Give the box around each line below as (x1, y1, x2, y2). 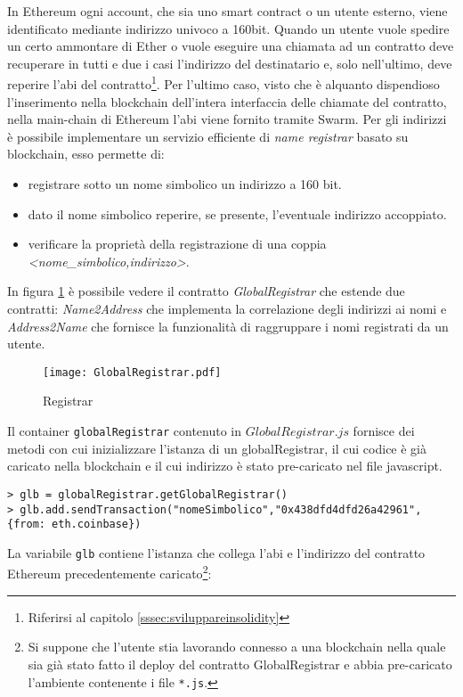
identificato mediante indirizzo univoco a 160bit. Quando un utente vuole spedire (7, 19, 450, 37)
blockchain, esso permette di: (7, 144, 165, 163)
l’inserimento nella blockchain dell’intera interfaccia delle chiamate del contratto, (7, 92, 447, 111)
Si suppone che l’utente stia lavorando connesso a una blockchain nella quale (28, 637, 446, 656)
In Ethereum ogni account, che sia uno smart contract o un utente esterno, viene (7, 2, 448, 20)
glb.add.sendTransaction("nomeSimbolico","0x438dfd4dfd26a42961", (20, 503, 422, 516)
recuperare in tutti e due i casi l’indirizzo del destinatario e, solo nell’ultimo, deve (7, 53, 452, 72)
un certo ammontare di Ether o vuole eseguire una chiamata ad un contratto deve (7, 37, 454, 55)
